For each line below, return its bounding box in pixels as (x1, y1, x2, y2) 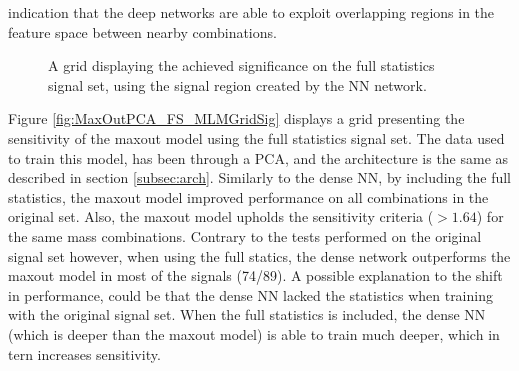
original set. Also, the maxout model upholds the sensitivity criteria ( (8, 206, 434, 227)
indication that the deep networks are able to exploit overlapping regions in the (8, 2, 495, 22)
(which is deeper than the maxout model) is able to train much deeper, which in (8, 323, 500, 344)
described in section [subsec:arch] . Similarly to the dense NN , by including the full (8, 167, 512, 188)
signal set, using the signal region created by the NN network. (48, 74, 427, 95)
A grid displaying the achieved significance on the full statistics (48, 55, 435, 76)
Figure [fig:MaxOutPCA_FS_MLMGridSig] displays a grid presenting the (8, 108, 465, 129)
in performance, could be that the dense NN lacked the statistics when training (8, 284, 493, 305)
